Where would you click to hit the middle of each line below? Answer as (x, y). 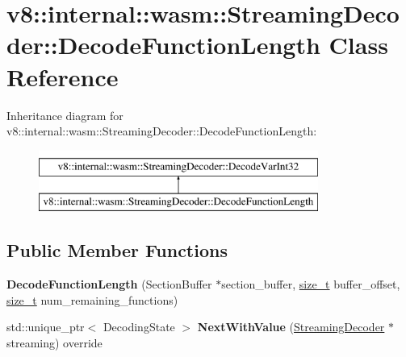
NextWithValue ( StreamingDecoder (291, 327)
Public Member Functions (117, 250)
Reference (63, 76)
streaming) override (54, 342)
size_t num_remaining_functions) (92, 299)
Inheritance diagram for (65, 115)
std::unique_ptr (46, 327)
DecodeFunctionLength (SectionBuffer (109, 284)
